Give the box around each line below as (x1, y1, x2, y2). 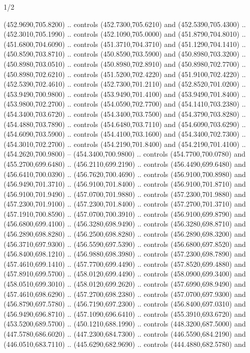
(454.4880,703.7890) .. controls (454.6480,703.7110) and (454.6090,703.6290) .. (4, 118, 246, 129)
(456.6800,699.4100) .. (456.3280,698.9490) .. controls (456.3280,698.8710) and (4, 218, 246, 229)
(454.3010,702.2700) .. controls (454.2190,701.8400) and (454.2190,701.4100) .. (4, 138, 246, 149)
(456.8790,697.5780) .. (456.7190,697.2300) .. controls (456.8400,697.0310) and (4, 298, 246, 309)
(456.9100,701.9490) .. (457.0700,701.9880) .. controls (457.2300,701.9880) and (4, 188, 246, 199)
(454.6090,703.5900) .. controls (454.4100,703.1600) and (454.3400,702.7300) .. (4, 129, 246, 139)
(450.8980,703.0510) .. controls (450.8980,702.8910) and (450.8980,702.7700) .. (4, 58, 246, 69)
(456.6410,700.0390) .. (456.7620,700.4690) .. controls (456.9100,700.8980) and (4, 168, 246, 179)
